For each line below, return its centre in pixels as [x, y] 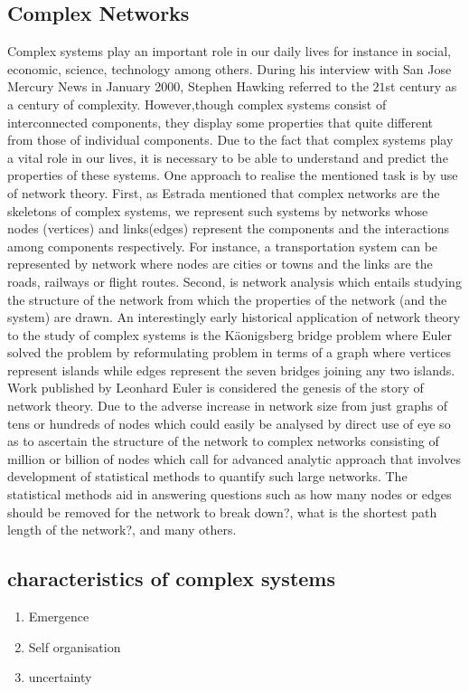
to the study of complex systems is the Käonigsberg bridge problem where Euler [230, 334]
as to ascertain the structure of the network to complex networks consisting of [223, 441]
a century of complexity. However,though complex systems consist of [197, 104]
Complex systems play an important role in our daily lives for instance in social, [230, 51]
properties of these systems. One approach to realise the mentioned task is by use [233, 175]
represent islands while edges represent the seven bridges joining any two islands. [231, 370]
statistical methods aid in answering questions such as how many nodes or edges [230, 494]
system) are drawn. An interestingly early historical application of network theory [234, 317]
